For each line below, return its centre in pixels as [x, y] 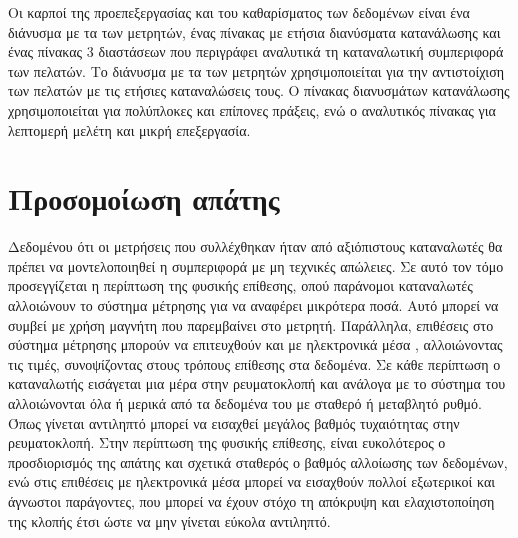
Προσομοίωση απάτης [144, 198]
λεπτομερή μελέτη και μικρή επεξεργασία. [129, 129]
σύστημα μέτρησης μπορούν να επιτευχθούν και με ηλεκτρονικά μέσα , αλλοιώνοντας [255, 344]
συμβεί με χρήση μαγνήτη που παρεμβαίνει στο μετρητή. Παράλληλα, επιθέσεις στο [251, 324]
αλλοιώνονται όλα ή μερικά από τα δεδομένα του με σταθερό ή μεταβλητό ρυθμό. [245, 403]
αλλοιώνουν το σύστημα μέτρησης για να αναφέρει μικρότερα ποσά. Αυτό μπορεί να [253, 305]
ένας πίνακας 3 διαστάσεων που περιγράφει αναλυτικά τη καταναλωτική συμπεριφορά [256, 51]
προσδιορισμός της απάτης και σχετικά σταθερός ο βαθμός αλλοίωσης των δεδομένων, [258, 461]
